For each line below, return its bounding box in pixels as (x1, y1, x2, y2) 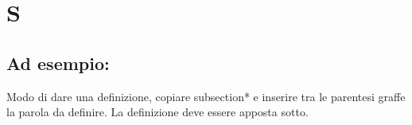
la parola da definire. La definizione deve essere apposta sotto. (6, 104, 309, 120)
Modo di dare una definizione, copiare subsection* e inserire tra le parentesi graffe (6, 88, 406, 104)
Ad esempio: (6, 50, 110, 75)
